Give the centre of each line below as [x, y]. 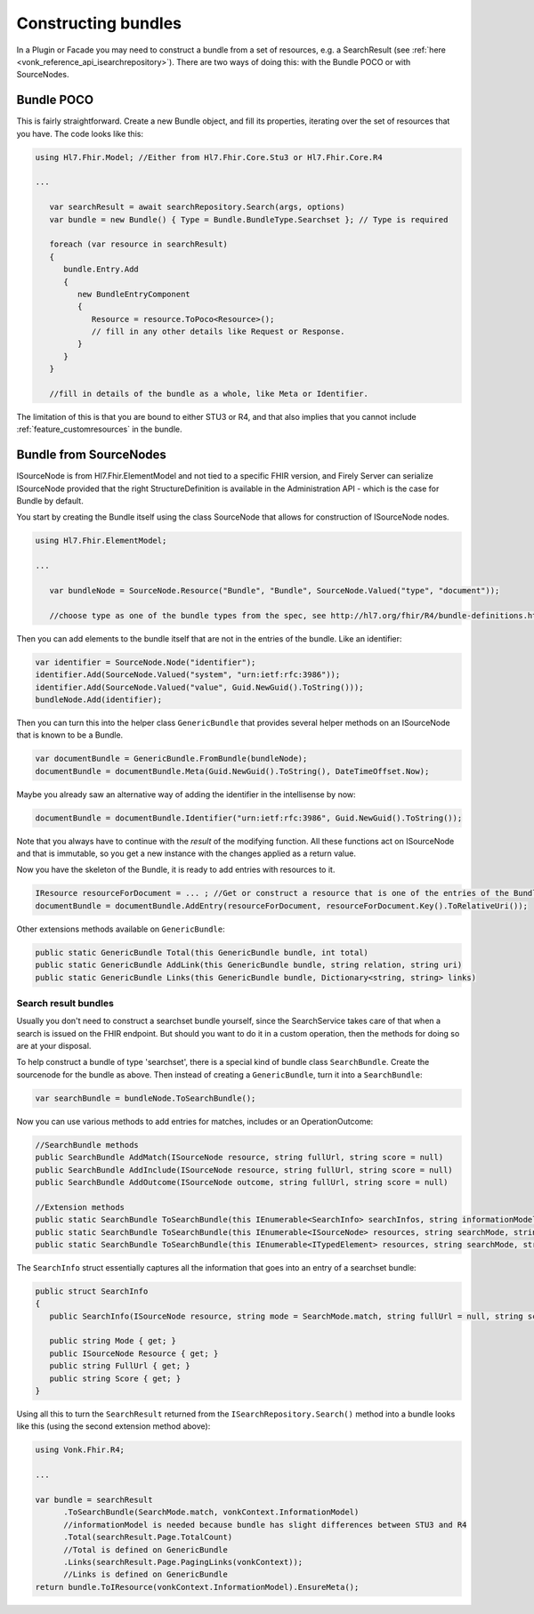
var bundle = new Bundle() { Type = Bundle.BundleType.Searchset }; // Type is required [249, 219]
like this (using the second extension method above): [113, 1426]
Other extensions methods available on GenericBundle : [121, 929]
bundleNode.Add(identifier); [99, 699]
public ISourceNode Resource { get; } [134, 1353]
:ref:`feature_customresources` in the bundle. [99, 429]
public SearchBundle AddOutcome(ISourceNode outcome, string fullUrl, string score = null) [242, 1182]
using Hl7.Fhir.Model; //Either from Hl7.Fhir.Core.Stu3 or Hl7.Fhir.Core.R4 [209, 157]
